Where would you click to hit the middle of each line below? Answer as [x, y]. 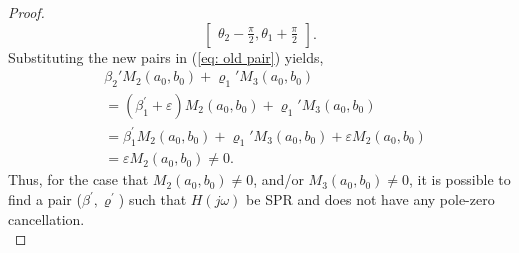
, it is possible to [460, 179]
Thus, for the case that [78, 179]
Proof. [26, 12]
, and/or [278, 179]
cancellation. [46, 218]
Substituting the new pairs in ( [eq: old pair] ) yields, [166, 56]
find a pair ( [45, 199]
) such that [152, 199]
